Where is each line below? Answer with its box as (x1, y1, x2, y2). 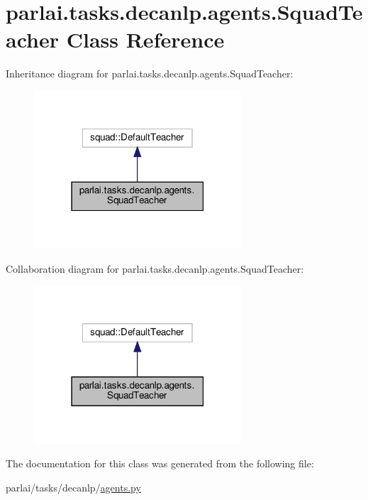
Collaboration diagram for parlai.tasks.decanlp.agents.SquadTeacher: (6, 261, 304, 276)
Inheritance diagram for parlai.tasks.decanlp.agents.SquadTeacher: (6, 66, 294, 81)
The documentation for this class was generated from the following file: (6, 456, 314, 471)
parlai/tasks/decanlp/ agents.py (6, 479, 141, 494)
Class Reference (66, 25, 225, 54)
